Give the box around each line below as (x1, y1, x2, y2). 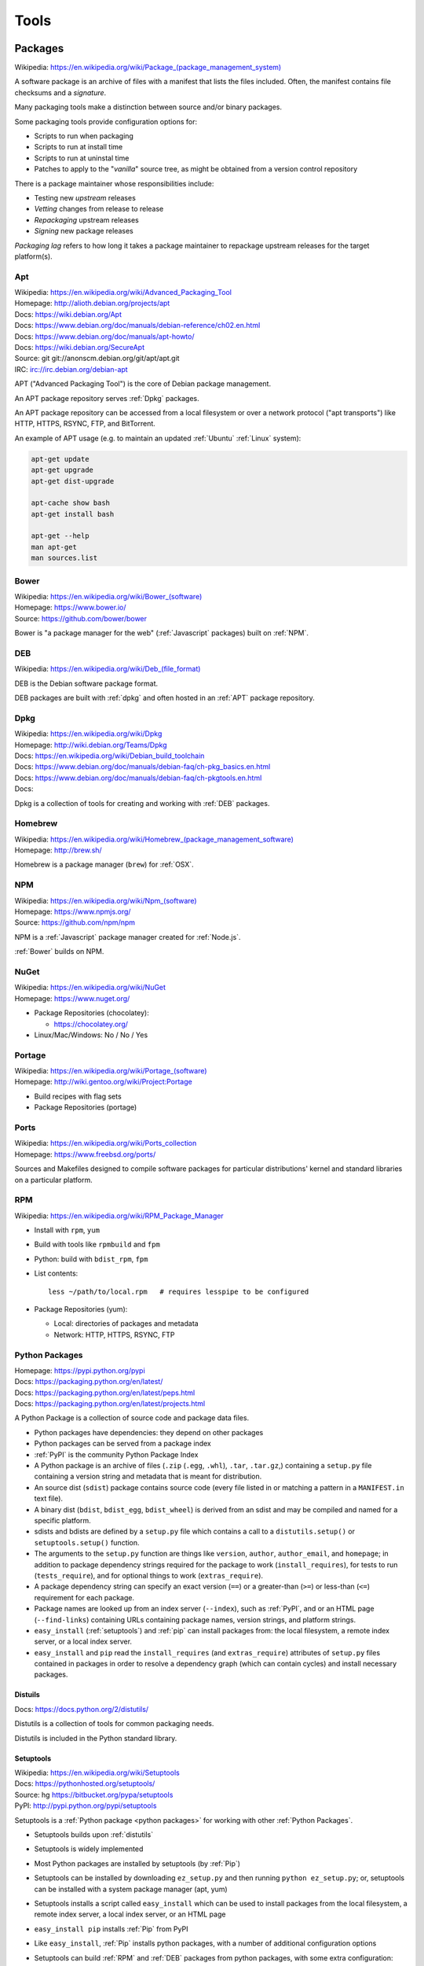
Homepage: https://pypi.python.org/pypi (14, 1365, 145, 1375)
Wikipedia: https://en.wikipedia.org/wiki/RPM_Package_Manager (14, 1211, 224, 1220)
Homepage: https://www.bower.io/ (14, 602, 126, 613)
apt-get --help (31, 532, 90, 540)
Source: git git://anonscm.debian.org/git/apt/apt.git (14, 354, 180, 363)
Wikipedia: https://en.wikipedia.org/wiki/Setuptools (14, 1768, 180, 1777)
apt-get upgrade (31, 466, 94, 475)
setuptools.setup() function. (34, 1537, 141, 1547)
